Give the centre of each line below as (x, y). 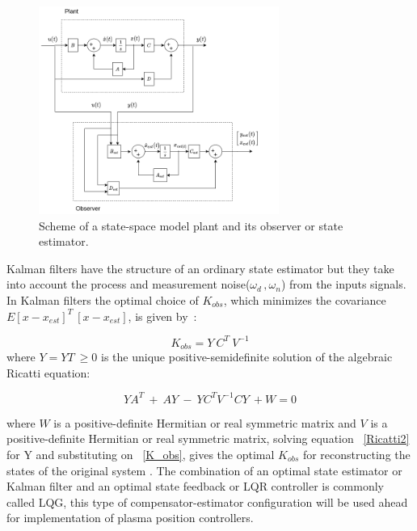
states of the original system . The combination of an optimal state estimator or (204, 470)
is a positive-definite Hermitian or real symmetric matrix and (205, 422)
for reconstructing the (356, 454)
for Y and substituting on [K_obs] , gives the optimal (141, 454)
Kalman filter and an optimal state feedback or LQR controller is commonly (195, 486)
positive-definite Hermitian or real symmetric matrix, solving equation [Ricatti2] (208, 438)
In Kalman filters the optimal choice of (103, 299)
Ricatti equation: (48, 372)
